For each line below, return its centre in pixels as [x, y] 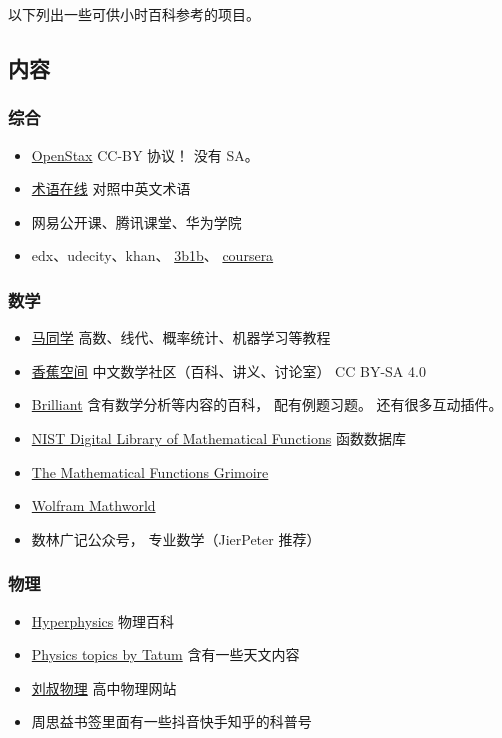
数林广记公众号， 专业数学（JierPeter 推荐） [176, 538]
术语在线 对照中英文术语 [111, 188]
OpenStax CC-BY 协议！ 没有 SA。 [145, 154]
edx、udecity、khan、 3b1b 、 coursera [152, 255]
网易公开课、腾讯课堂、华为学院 [136, 221]
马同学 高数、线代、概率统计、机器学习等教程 [181, 337]
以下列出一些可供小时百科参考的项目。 [134, 14]
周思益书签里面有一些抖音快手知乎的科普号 [171, 721]
